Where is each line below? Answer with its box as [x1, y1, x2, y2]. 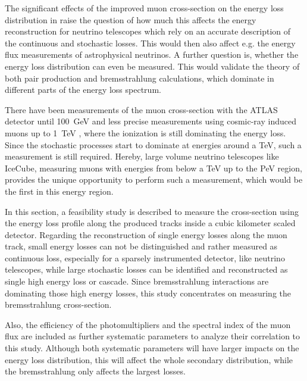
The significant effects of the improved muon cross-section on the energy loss [5, 2, 284, 14]
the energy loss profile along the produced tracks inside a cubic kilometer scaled [5, 217, 296, 229]
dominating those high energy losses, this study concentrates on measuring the [5, 286, 291, 299]
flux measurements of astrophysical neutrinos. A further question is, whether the [5, 48, 299, 61]
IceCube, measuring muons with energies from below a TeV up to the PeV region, [5, 161, 302, 174]
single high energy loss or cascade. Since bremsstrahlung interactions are [5, 275, 269, 288]
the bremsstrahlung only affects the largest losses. [5, 365, 186, 377]
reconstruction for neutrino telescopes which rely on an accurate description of [5, 25, 291, 38]
